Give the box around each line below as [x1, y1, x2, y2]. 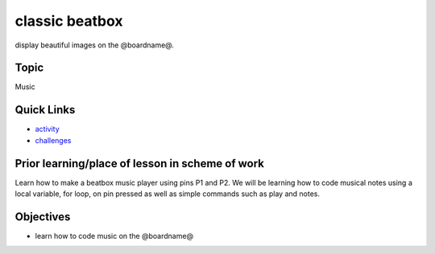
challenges [35, 135, 72, 145]
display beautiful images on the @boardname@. [14, 40, 175, 50]
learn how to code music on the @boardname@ [35, 231, 193, 240]
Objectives [14, 210, 71, 223]
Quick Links [14, 103, 76, 117]
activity [35, 125, 60, 134]
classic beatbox [14, 12, 124, 30]
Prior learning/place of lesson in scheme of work [14, 157, 265, 170]
